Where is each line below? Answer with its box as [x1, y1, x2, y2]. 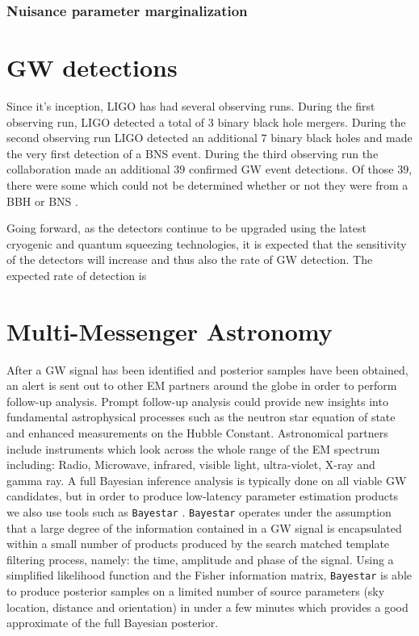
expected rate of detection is [6, 266, 147, 283]
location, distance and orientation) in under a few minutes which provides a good [6, 598, 409, 615]
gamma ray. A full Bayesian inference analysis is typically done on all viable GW [6, 471, 407, 488]
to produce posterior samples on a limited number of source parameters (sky [6, 583, 385, 600]
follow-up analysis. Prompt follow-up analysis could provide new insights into [6, 392, 388, 409]
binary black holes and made [270, 129, 413, 146]
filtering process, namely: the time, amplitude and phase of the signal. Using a [6, 550, 394, 567]
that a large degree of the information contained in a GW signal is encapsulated [6, 519, 402, 536]
